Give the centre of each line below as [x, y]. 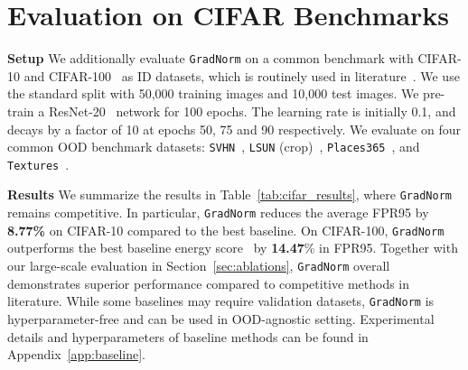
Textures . [38, 164]
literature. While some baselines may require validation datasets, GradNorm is [221, 301]
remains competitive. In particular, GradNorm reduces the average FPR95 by [218, 213]
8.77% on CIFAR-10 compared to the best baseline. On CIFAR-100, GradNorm [226, 230]
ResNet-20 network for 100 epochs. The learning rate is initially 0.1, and [252, 111]
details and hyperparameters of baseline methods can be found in [188, 336]
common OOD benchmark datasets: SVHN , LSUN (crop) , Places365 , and [214, 147]
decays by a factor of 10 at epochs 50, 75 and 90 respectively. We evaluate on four [234, 129]
